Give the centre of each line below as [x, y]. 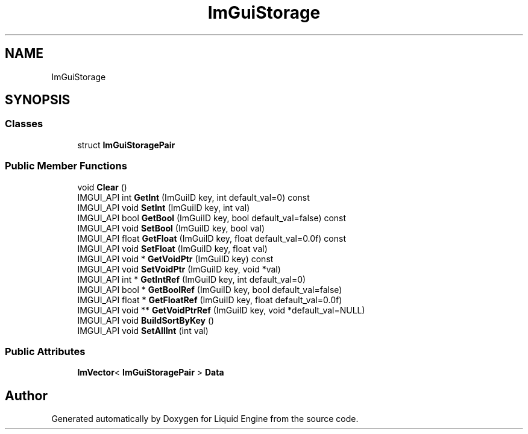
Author [26, 395]
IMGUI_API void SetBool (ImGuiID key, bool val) [171, 228]
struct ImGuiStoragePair [126, 145]
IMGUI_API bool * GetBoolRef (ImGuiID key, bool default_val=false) [210, 289]
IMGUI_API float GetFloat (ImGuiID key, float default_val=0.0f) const [212, 238]
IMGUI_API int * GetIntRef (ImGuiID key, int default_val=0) [192, 279]
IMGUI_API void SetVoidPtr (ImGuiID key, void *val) [179, 269]
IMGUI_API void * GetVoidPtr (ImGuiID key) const [175, 259]
